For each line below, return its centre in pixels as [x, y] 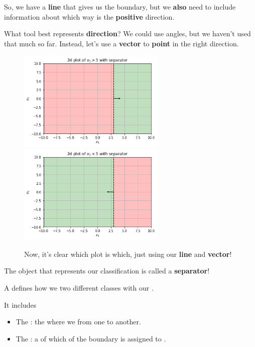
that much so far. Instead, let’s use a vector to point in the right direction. [121, 43]
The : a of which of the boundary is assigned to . [91, 338]
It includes [20, 304]
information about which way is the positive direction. [89, 16]
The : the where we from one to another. [78, 322]
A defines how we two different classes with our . [79, 288]
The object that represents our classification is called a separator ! [107, 271]
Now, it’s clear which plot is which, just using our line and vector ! [128, 254]
